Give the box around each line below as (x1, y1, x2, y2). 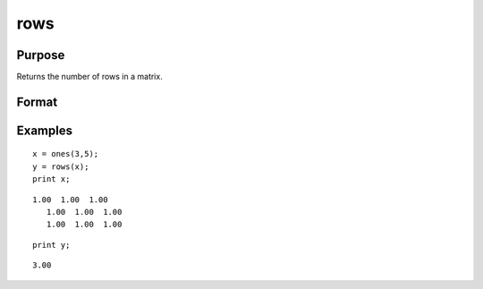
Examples (16, 123, 73, 138)
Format (16, 94, 58, 109)
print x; (32, 174, 71, 184)
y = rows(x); (32, 161, 89, 172)
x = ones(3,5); (32, 149, 99, 159)
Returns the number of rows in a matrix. (16, 72, 163, 82)
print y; (32, 240, 71, 250)
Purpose (16, 47, 65, 63)
